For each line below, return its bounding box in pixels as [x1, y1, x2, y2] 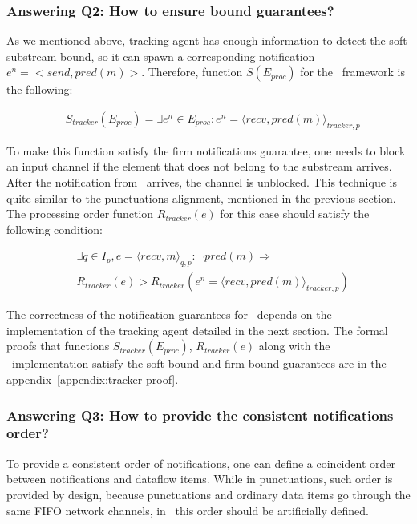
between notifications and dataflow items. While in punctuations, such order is [6, 470, 393, 487]
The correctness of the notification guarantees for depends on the [6, 306, 332, 323]
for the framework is [300, 63, 406, 80]
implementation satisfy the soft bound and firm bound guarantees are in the [11, 355, 387, 372]
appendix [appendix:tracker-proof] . [6, 371, 179, 388]
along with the [258, 337, 330, 354]
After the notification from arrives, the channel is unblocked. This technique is [6, 174, 397, 191]
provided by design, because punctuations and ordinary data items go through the [6, 486, 411, 502]
